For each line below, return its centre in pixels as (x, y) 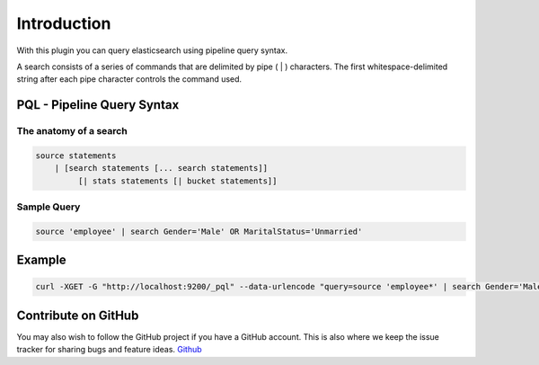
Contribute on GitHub (78, 315)
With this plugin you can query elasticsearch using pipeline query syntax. (152, 50)
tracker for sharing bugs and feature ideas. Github (109, 350)
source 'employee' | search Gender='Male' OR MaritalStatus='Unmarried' (199, 231)
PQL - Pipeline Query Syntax (98, 105)
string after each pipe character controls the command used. (129, 79)
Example (41, 260)
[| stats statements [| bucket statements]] (177, 181)
